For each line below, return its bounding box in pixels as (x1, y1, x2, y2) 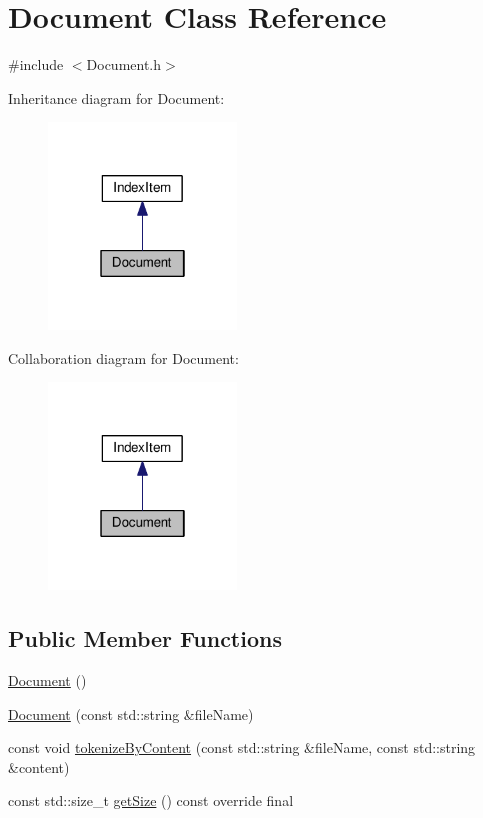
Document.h (86, 54, 162, 75)
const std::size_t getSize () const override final (8, 790, 294, 811)
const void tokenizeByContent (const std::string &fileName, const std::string (8, 737, 476, 758)
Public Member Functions (8, 623, 282, 654)
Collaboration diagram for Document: (8, 347, 239, 368)
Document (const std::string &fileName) (8, 703, 254, 724)
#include (8, 54, 64, 75)
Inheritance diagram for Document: (8, 87, 225, 108)
